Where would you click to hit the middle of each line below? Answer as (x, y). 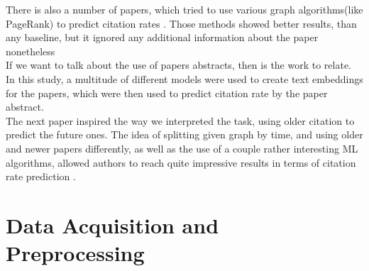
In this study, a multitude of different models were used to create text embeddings (184, 78)
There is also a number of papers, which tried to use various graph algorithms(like (184, 9)
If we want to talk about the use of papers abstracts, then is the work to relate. (179, 65)
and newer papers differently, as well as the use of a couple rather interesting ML (182, 148)
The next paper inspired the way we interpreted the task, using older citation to (180, 120)
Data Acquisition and (112, 225)
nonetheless (31, 51)
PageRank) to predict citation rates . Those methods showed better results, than (181, 23)
